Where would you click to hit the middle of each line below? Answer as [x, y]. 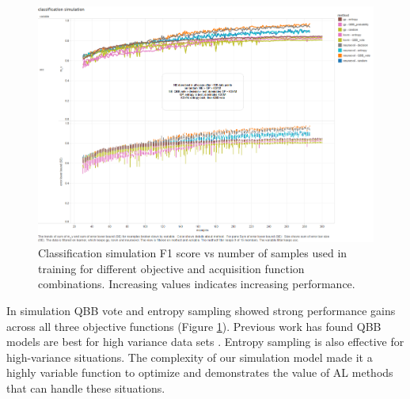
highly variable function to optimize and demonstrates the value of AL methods [200, 372]
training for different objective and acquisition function [171, 268]
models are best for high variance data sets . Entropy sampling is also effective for [205, 342]
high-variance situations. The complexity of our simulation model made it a [190, 357]
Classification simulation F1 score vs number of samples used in [193, 253]
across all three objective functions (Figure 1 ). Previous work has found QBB [194, 326]
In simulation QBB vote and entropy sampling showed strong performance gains [201, 310]
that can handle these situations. [86, 388]
